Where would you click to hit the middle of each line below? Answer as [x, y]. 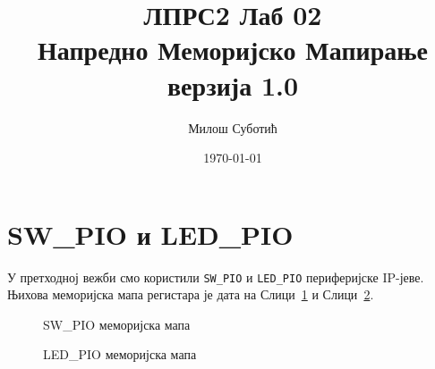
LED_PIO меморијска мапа [120, 354]
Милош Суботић [233, 127]
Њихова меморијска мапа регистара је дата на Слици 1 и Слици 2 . [191, 294]
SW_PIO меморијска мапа [117, 324]
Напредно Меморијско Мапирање [233, 50]
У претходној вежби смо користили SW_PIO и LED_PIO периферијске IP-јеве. [216, 277]
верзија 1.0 [233, 84]
